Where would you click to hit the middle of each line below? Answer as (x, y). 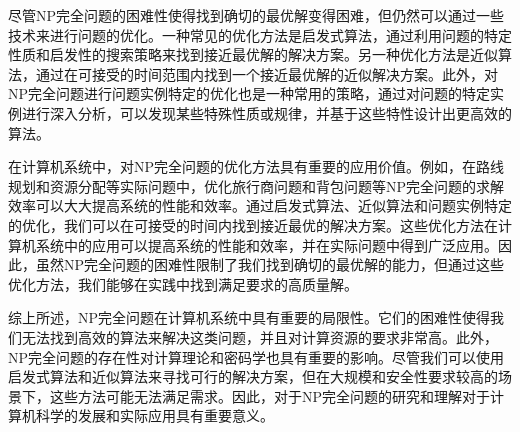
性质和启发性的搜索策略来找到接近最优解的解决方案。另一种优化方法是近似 (253, 54)
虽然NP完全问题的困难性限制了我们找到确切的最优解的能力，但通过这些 (270, 264)
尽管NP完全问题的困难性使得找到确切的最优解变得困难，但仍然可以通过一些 (256, 15)
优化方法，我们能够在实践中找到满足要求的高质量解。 (183, 283)
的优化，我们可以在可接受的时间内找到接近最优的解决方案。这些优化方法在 (253, 224)
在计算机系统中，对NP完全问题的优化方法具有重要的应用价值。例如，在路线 (256, 166)
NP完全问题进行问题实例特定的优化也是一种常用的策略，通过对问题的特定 (249, 93)
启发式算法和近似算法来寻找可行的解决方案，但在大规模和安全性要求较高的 (253, 376)
